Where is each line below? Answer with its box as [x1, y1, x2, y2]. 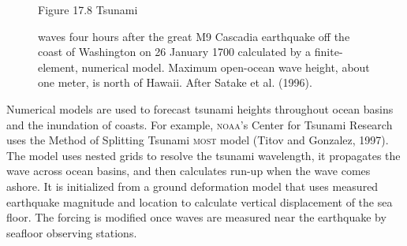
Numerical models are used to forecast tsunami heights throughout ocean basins [6, 100, 394, 117]
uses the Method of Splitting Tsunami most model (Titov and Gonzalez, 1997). [6, 132, 389, 148]
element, [38, 58, 78, 75]
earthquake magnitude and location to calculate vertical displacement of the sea [6, 193, 393, 210]
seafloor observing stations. [6, 224, 137, 240]
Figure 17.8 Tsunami [38, 2, 138, 17]
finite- [314, 43, 343, 60]
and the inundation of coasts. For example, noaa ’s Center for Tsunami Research [6, 116, 393, 132]
